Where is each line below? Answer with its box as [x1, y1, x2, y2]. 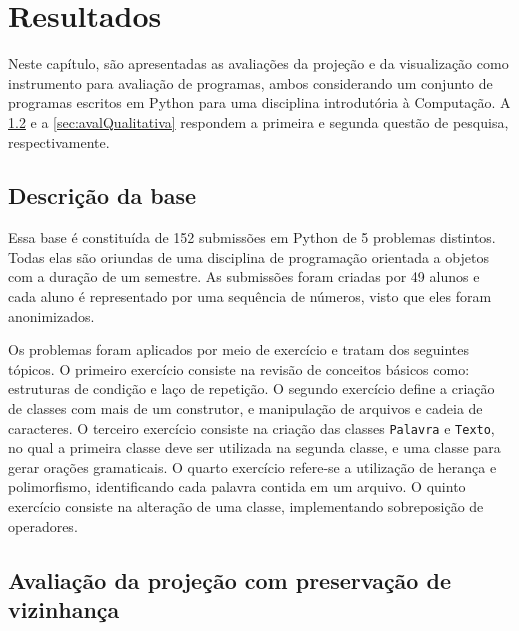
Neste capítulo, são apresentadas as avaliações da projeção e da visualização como [8, 53, 509, 74]
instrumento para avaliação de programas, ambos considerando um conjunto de [8, 72, 493, 93]
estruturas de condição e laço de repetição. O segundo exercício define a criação [8, 378, 495, 399]
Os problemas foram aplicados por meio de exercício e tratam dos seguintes [8, 339, 470, 360]
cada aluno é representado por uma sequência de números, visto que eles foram [8, 286, 492, 307]
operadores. [8, 515, 78, 536]
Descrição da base [8, 180, 197, 211]
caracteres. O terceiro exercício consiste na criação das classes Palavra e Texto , [8, 417, 495, 438]
